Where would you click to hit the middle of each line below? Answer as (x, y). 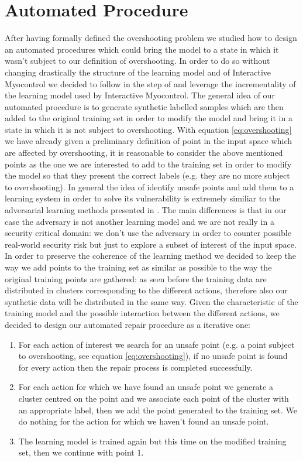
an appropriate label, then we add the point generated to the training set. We (158, 410)
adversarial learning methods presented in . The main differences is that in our (146, 210)
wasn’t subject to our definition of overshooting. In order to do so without (137, 61)
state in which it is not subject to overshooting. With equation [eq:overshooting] (148, 129)
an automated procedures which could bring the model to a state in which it (142, 49)
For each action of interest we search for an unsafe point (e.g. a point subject (156, 344)
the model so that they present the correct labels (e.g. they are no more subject (147, 175)
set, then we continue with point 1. (81, 452)
